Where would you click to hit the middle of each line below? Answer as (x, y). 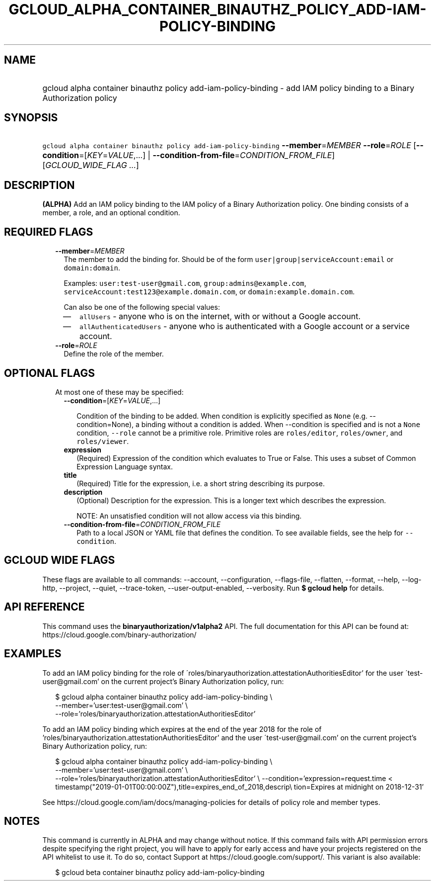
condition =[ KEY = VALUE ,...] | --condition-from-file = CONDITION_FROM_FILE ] (189, 155)
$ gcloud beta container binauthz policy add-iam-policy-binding (160, 873)
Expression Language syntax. (125, 466)
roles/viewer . (103, 441)
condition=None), (105, 424)
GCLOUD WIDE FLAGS (60, 560)
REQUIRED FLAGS (49, 232)
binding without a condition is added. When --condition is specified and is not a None (281, 424)
